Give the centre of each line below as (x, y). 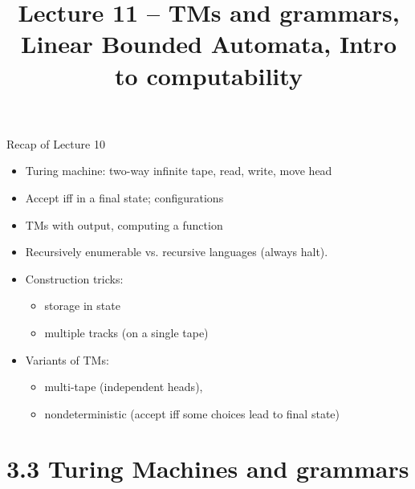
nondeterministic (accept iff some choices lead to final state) (192, 413)
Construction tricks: (74, 278)
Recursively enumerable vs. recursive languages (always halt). (177, 252)
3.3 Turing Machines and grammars (208, 469)
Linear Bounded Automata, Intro (209, 44)
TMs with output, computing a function (124, 224)
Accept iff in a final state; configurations (124, 197)
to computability (209, 75)
